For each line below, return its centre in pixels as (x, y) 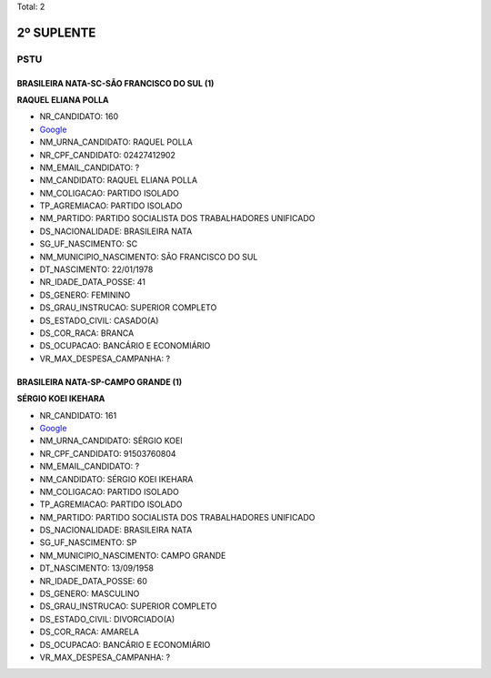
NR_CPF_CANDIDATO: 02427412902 (108, 155)
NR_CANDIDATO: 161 (78, 415)
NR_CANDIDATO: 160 (79, 116)
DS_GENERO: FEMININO (85, 295)
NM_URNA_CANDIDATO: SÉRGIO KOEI (111, 440)
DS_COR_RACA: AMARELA (90, 632)
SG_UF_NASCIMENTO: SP (88, 542)
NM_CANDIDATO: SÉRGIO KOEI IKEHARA (116, 479)
